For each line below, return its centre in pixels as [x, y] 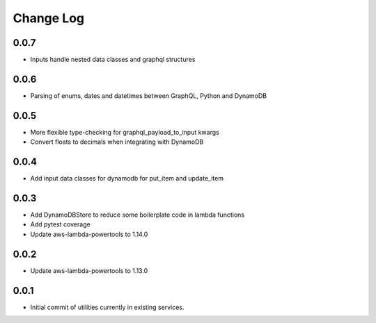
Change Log [49, 18]
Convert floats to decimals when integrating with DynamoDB [117, 142]
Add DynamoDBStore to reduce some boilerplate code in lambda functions [138, 215]
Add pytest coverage [60, 224]
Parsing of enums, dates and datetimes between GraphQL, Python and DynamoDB [149, 96]
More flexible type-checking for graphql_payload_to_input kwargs [125, 132]
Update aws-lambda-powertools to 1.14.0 [89, 234]
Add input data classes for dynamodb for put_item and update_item [127, 179]
